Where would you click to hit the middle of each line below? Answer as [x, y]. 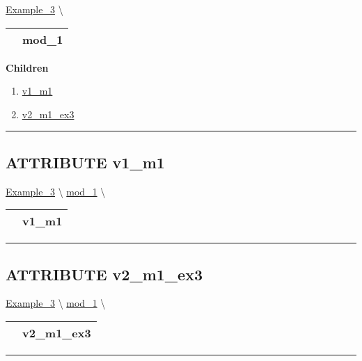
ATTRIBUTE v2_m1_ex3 [104, 274]
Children [27, 67]
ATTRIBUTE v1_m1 [85, 162]
